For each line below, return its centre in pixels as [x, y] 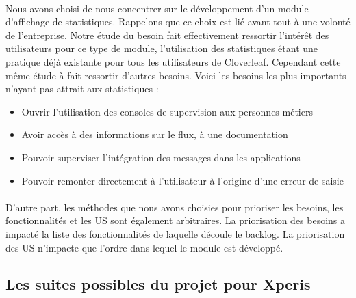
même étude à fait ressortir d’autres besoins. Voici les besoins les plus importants [176, 75]
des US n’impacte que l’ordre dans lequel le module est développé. [144, 247]
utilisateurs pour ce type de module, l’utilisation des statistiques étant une [162, 48]
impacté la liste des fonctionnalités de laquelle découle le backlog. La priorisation [175, 233]
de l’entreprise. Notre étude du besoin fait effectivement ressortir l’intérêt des [167, 35]
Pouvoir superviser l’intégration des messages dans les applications [161, 157]
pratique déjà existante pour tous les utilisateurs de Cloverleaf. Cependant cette [173, 61]
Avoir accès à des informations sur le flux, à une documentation [155, 134]
